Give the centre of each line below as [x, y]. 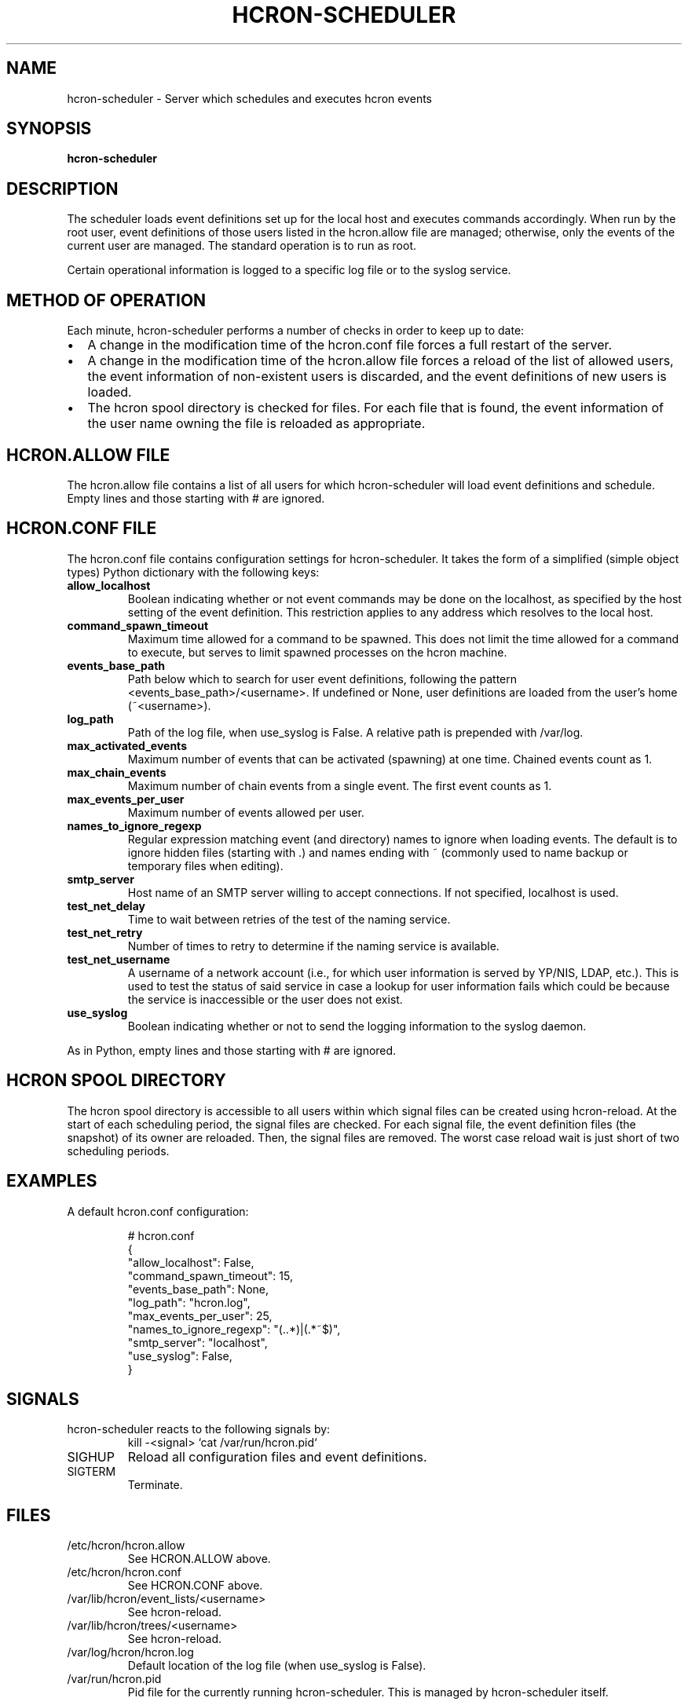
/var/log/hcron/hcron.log [130, 1652]
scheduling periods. [118, 1151]
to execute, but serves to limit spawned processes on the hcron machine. [317, 652]
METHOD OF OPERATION [106, 300]
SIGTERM [91, 1472]
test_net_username [119, 959]
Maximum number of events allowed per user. [246, 812]
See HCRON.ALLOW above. [199, 1559]
